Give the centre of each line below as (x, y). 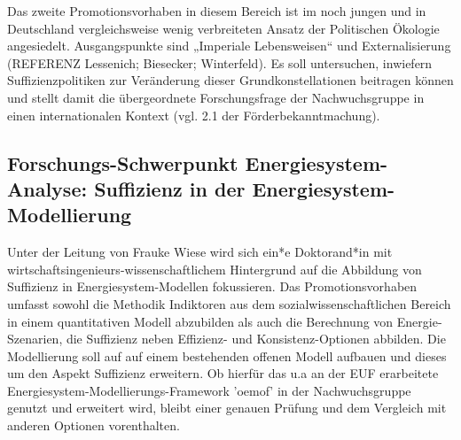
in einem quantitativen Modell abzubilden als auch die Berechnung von (200, 321)
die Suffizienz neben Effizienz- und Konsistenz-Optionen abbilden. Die (256, 339)
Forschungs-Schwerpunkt (123, 162)
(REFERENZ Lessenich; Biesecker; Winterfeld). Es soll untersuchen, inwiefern (220, 62)
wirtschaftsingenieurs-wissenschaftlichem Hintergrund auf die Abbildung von (215, 269)
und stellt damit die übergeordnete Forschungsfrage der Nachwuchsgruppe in (216, 97)
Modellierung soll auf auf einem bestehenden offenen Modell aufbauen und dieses (227, 355)
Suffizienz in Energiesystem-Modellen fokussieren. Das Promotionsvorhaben (212, 286)
